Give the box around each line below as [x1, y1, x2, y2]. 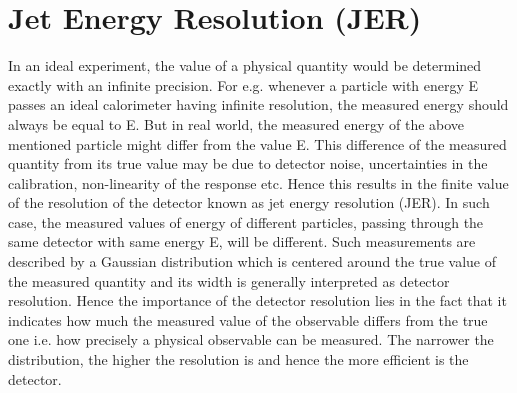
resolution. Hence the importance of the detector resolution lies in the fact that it [8, 290, 507, 311]
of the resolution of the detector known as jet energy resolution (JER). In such [8, 192, 490, 213]
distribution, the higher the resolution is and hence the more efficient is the [8, 349, 469, 370]
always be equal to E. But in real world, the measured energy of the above [8, 113, 465, 134]
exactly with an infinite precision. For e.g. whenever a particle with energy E [8, 74, 479, 95]
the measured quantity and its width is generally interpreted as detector [8, 270, 450, 291]
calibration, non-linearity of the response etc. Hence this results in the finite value [8, 172, 509, 193]
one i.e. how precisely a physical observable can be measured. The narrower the [8, 329, 494, 350]
